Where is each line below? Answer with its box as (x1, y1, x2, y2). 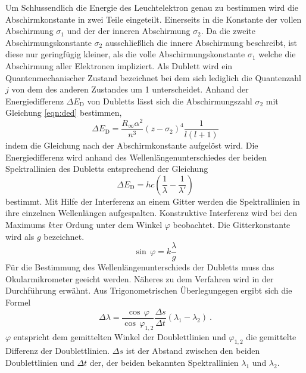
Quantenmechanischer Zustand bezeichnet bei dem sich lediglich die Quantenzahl (5, 71, 301, 84)
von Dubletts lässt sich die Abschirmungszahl (87, 94, 252, 107)
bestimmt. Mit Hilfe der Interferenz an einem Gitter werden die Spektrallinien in (5, 195, 300, 207)
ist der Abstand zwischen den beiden (126, 344, 260, 357)
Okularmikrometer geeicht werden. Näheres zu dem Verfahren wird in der (5, 272, 274, 285)
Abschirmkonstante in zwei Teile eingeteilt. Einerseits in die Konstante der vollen (5, 13, 302, 25)
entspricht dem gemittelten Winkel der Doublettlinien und (13, 330, 226, 343)
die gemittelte (246, 330, 296, 343)
